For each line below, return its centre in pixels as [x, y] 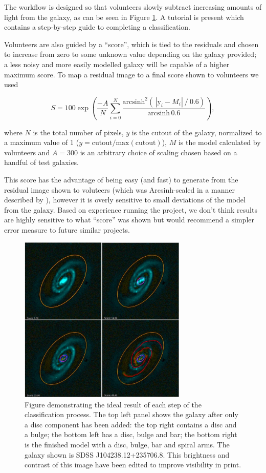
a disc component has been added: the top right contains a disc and [131, 424]
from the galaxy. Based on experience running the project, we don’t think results [131, 209]
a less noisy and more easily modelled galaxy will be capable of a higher [117, 64]
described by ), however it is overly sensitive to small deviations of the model [125, 200]
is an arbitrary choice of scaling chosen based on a [159, 152]
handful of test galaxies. [42, 162]
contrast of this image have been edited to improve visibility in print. [133, 465]
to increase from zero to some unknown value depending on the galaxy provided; [130, 54]
